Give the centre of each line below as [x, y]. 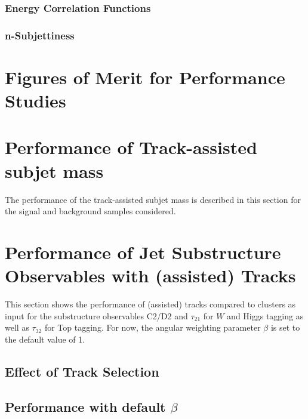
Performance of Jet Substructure [143, 252]
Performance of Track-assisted [131, 147]
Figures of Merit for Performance [145, 77]
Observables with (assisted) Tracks [150, 275]
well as [17, 327]
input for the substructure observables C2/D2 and [96, 315]
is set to [285, 327]
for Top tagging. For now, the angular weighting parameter [153, 327]
